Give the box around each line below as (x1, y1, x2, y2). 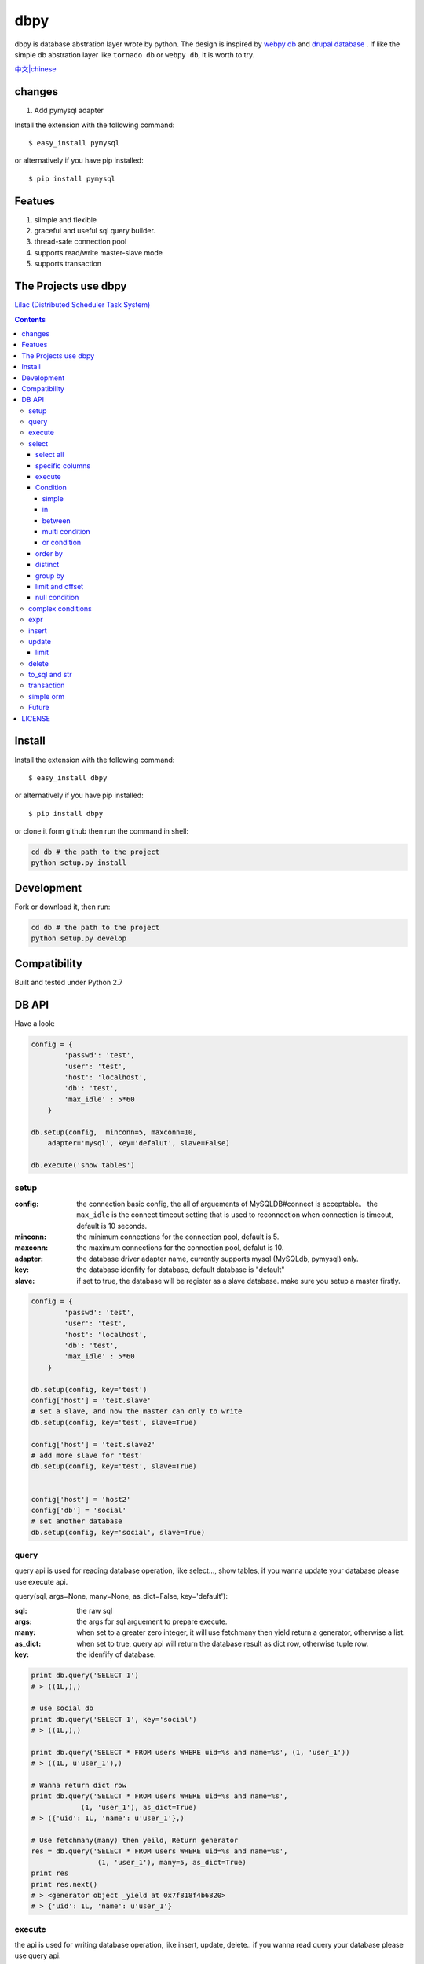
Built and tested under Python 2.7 (14, 977, 123, 987)
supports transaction (34, 259, 102, 269)
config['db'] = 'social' (31, 1505, 127, 1515)
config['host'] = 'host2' (31, 1495, 131, 1504)
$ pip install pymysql (28, 174, 116, 183)
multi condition (42, 526, 90, 536)
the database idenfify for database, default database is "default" (76, 1265, 285, 1274)
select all (35, 450, 64, 460)
